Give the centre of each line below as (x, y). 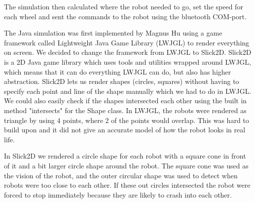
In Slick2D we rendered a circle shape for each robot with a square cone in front (125, 156)
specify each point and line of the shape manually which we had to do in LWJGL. (128, 91)
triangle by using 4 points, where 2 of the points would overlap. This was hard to (127, 120)
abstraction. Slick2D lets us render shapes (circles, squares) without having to (122, 81)
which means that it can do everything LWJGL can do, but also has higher (118, 71)
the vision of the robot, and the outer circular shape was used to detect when (121, 175)
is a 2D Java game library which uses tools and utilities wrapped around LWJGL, (127, 61)
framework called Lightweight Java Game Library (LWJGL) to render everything (127, 42)
